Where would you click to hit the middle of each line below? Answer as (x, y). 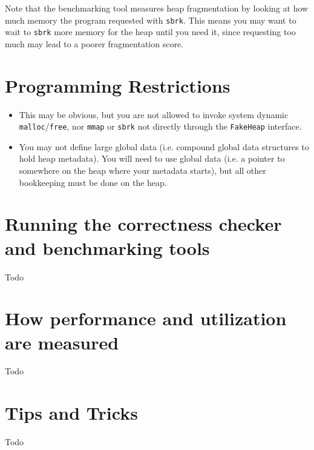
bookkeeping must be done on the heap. (93, 182)
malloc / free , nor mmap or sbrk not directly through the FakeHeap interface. (160, 126)
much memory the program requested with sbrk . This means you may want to (151, 20)
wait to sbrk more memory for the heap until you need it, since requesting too (150, 32)
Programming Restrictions (118, 85)
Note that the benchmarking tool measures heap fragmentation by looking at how (157, 8)
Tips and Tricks (71, 413)
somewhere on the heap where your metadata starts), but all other (142, 170)
